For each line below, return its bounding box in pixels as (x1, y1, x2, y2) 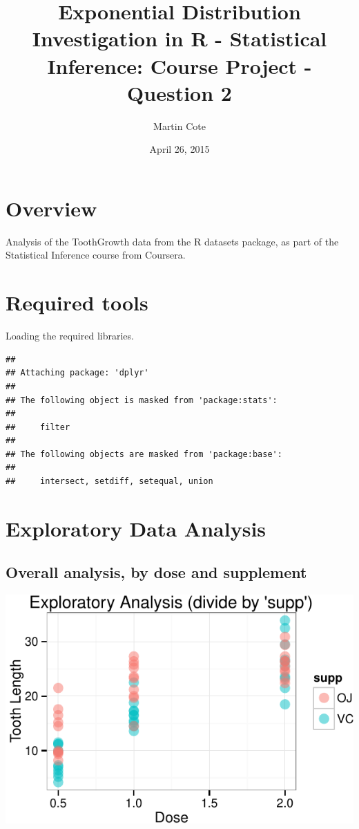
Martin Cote (153, 118, 206, 133)
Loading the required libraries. (6, 328, 134, 343)
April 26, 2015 (149, 142, 210, 156)
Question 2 (127, 78, 232, 106)
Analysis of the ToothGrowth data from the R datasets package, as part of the (6, 234, 339, 248)
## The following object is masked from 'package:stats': (6, 395, 278, 405)
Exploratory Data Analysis (6, 514, 266, 542)
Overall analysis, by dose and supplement (6, 561, 307, 583)
